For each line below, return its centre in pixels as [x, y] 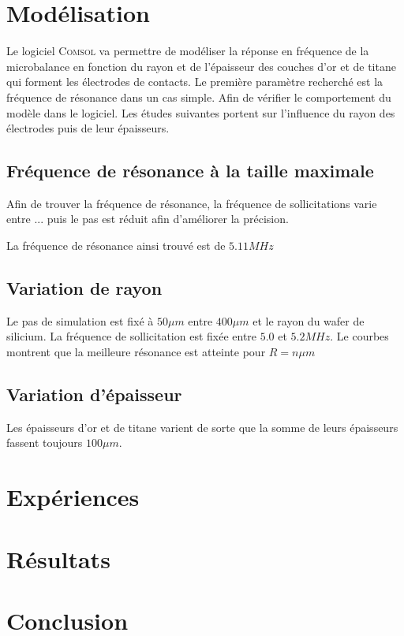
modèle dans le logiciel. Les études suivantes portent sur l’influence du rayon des [201, 112]
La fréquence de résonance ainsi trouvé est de [116, 245]
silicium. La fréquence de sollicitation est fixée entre [132, 336]
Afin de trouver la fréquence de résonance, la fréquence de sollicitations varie [192, 203]
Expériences [73, 497]
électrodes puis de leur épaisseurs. [88, 128]
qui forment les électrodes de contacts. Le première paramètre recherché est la [195, 82]
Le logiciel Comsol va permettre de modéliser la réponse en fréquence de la [188, 51]
